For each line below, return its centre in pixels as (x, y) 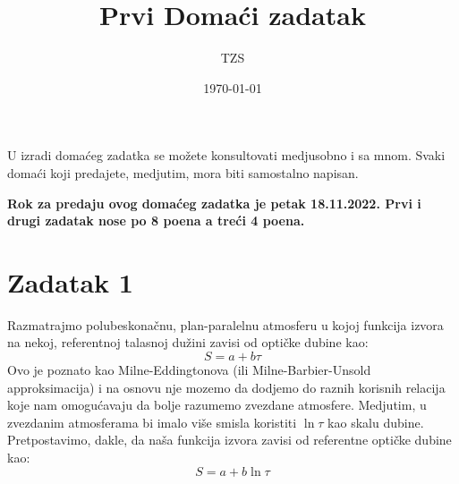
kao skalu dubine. (376, 422)
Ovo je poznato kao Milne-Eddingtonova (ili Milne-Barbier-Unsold (189, 369)
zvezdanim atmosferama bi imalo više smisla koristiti (152, 422)
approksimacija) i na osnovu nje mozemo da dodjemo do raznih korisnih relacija (226, 387)
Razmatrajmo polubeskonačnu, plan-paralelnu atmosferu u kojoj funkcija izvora (225, 324)
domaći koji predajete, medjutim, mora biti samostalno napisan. (183, 172)
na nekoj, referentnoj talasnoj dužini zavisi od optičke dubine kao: (188, 342)
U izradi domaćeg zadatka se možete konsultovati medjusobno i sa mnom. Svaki (226, 155)
